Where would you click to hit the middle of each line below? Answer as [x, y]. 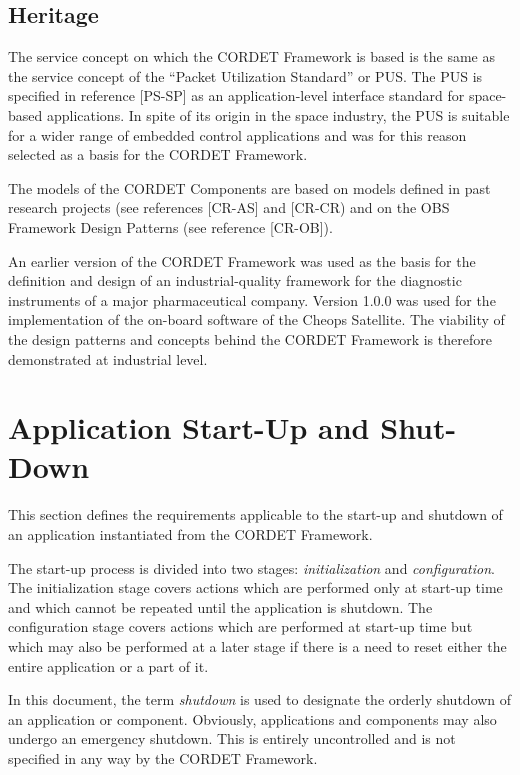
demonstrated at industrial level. [108, 358]
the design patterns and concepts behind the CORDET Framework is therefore [250, 338]
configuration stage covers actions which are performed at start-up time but [240, 626]
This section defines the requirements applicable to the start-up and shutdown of [255, 514]
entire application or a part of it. [108, 665]
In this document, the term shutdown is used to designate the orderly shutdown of [260, 699]
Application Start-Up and [189, 427]
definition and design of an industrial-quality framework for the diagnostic [235, 280]
